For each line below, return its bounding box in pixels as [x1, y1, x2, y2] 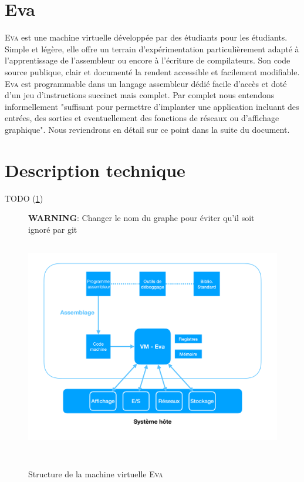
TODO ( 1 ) [5, 192, 43, 204]
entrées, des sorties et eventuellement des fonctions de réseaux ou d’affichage [5, 112, 279, 124]
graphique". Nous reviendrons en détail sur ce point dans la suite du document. [5, 123, 290, 135]
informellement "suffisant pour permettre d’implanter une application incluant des [5, 100, 299, 112]
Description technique [5, 158, 185, 182]
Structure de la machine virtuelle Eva [28, 467, 163, 480]
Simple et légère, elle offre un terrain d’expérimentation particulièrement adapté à [5, 42, 299, 55]
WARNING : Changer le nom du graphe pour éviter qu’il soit [28, 212, 255, 224]
